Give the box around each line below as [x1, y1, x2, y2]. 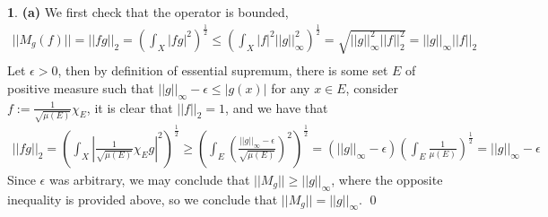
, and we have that [225, 98, 328, 117]
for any [271, 78, 310, 97]
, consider [345, 78, 399, 97]
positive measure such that [7, 78, 154, 97]
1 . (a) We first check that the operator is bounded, [7, 3, 289, 21]
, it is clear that [86, 98, 173, 117]
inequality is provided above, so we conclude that [7, 189, 278, 208]
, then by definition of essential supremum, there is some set [57, 61, 388, 80]
